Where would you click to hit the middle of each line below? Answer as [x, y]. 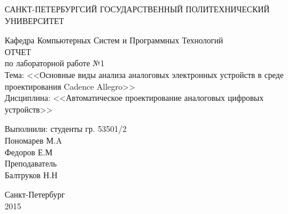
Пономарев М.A [33, 140]
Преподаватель [31, 163]
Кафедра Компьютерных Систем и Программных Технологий [114, 40]
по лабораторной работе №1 [55, 63]
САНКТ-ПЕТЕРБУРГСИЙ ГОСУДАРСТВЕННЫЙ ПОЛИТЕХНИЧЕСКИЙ [137, 9]
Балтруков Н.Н [31, 174]
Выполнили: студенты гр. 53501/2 [66, 129]
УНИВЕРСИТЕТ [35, 20]
